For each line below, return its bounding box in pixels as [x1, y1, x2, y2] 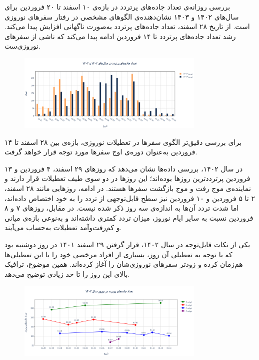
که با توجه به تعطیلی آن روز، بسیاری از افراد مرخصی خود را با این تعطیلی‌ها [4, 249, 232, 259]
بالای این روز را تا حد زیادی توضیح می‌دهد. [4, 268, 130, 279]
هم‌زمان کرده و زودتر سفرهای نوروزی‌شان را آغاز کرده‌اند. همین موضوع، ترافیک [4, 259, 243, 269]
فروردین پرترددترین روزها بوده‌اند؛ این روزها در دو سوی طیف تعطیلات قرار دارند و [4, 173, 250, 184]
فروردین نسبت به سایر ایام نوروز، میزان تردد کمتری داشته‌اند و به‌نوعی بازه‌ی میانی [4, 212, 253, 223]
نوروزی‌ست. [4, 41, 40, 51]
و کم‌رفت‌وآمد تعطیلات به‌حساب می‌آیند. [4, 222, 122, 233]
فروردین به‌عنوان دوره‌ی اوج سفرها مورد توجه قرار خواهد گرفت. [4, 146, 197, 157]
